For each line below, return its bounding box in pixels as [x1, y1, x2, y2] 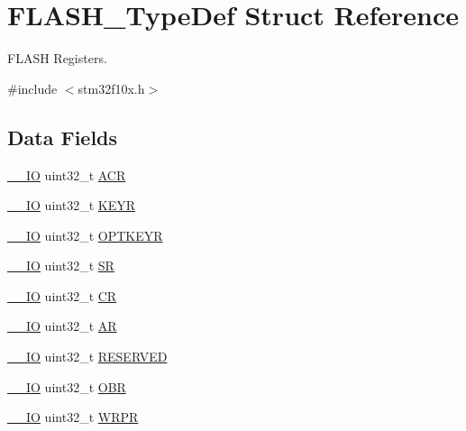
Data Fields [7, 123, 118, 151]
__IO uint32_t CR [7, 286, 117, 305]
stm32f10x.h [78, 78, 145, 97]
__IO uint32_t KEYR [7, 196, 135, 215]
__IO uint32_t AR [7, 316, 117, 335]
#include [7, 78, 58, 97]
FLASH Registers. [7, 49, 107, 68]
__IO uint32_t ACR [7, 165, 126, 184]
